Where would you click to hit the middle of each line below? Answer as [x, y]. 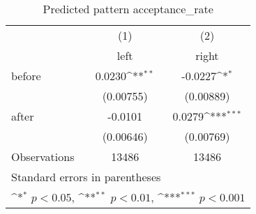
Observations [43, 156]
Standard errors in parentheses [86, 177]
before [26, 76]
